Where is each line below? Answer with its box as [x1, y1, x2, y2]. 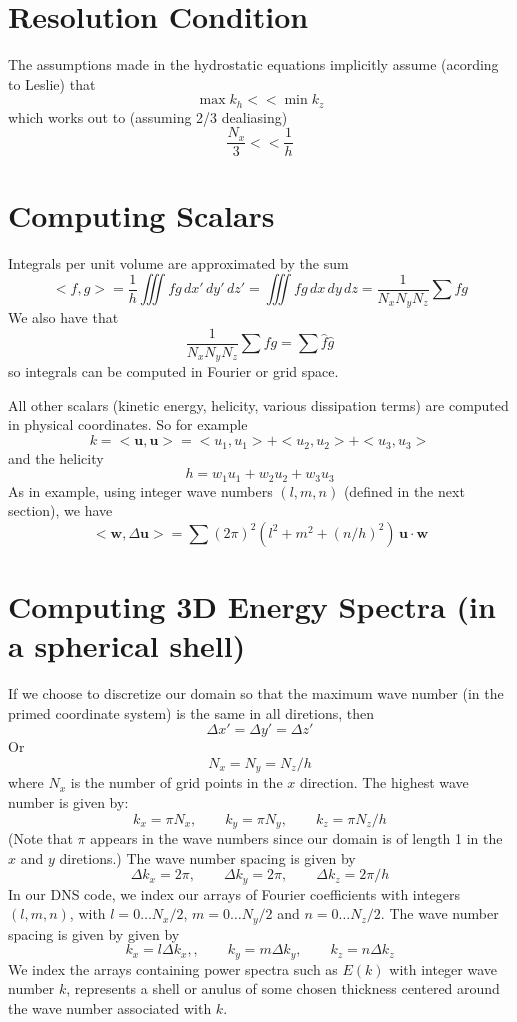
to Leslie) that [8, 73, 96, 94]
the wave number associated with [8, 997, 212, 1018]
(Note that [8, 827, 73, 848]
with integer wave [389, 958, 498, 979]
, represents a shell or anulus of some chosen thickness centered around [66, 978, 500, 999]
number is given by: [8, 791, 129, 812]
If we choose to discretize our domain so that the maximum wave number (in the [8, 683, 504, 704]
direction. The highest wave [299, 772, 469, 793]
